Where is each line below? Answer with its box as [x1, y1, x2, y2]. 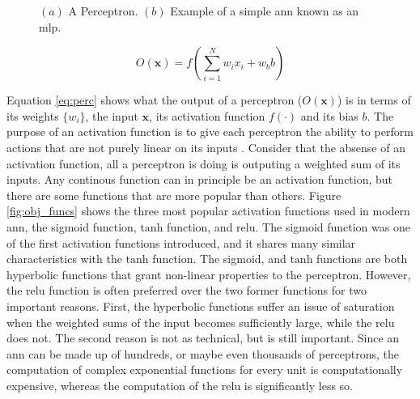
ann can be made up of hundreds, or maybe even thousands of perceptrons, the [6, 345, 400, 362]
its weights [6, 107, 59, 124]
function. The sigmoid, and [152, 250, 286, 267]
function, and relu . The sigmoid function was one [167, 218, 410, 235]
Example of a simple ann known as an [170, 2, 359, 19]
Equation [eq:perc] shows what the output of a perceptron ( [6, 91, 303, 108]
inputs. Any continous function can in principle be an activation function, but [6, 171, 393, 188]
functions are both [316, 250, 408, 267]
